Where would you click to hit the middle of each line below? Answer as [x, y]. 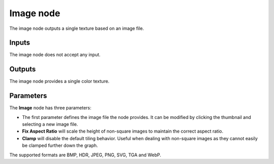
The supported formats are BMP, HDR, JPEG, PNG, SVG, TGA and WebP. [85, 155]
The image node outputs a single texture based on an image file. [77, 28]
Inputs [20, 43]
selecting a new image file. [50, 125]
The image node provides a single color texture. [59, 81]
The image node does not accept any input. [55, 55]
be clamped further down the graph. [60, 146]
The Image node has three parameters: [50, 108]
